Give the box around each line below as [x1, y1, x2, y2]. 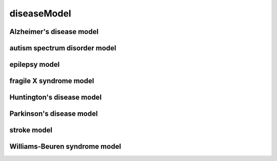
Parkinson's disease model [9, 110, 98, 118]
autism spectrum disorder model [9, 44, 116, 52]
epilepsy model [9, 60, 60, 69]
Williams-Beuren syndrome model [9, 142, 122, 151]
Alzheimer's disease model [9, 27, 98, 36]
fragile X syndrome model [9, 77, 94, 85]
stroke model [9, 126, 53, 135]
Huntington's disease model [9, 93, 102, 102]
